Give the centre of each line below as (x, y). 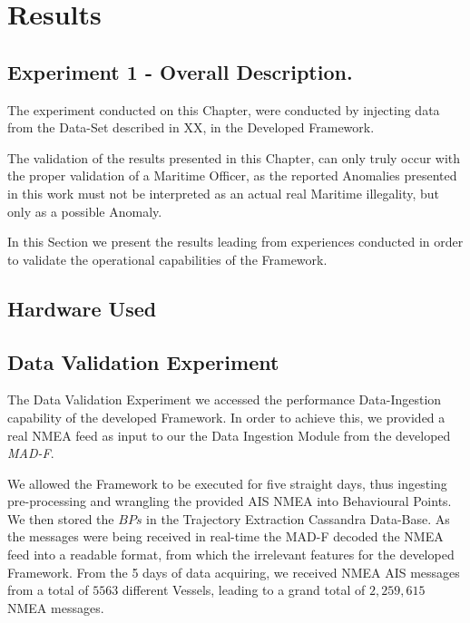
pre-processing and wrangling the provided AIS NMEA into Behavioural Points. (230, 501)
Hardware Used (82, 308)
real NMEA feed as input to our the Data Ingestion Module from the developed (229, 435)
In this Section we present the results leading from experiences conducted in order (235, 242)
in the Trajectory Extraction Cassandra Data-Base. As (298, 518)
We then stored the (61, 518)
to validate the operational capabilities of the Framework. (167, 259)
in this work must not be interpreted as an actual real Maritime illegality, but (224, 193)
